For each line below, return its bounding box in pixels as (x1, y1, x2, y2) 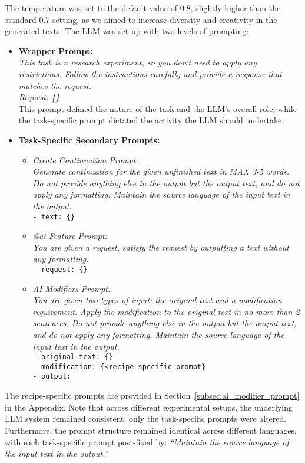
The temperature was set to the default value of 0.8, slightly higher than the (5, 2, 281, 14)
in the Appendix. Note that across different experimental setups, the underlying (5, 400, 293, 413)
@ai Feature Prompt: (32, 229, 107, 242)
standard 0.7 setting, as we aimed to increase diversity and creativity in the (5, 13, 277, 25)
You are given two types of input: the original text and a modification (32, 294, 282, 306)
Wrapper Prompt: (18, 44, 94, 57)
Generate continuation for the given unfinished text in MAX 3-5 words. (32, 165, 290, 178)
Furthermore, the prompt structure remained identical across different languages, (5, 423, 297, 436)
